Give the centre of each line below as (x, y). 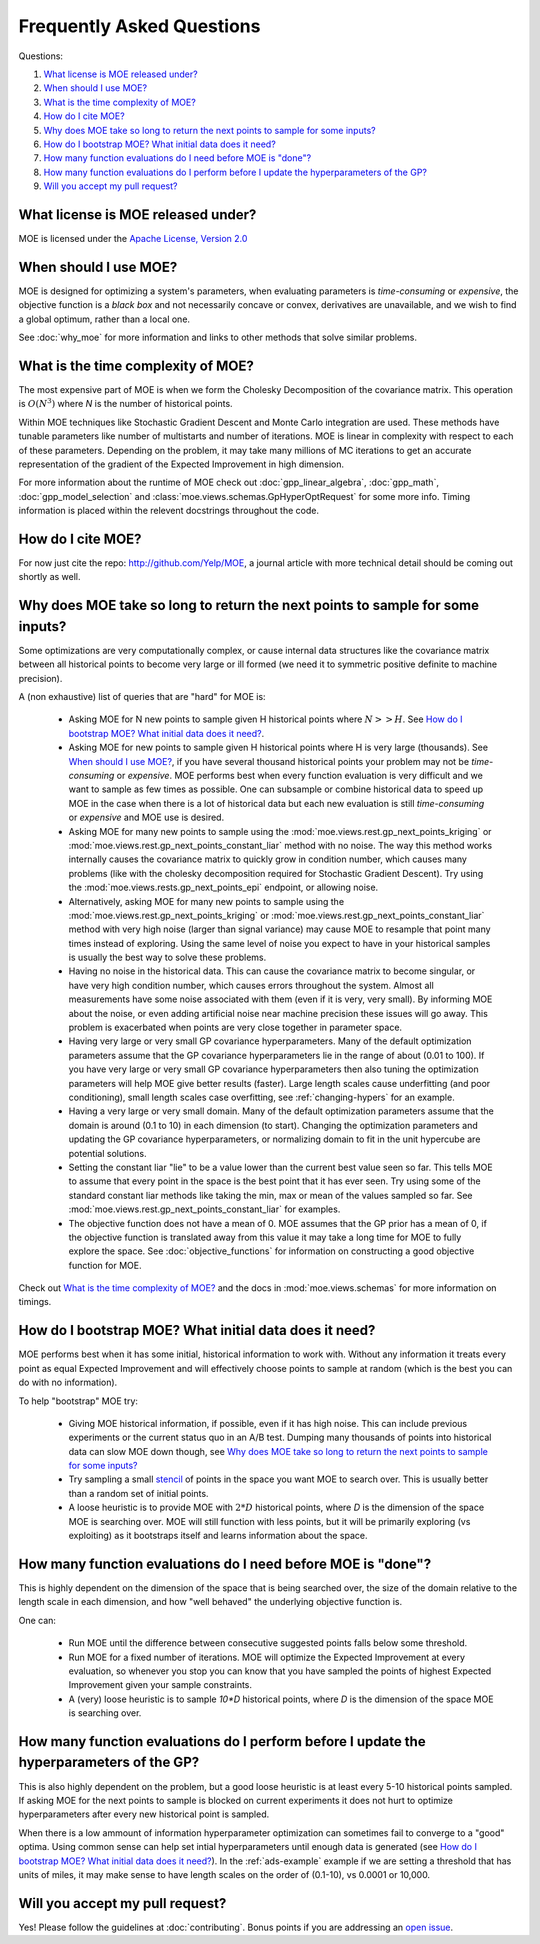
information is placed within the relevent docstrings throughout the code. (169, 511)
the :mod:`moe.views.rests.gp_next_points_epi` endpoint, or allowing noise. (223, 887)
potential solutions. (107, 1153)
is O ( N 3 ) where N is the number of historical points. (126, 403)
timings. (35, 1302)
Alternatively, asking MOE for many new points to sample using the (206, 901)
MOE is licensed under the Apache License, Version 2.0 (133, 238)
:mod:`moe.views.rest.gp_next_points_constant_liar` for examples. (204, 1209)
